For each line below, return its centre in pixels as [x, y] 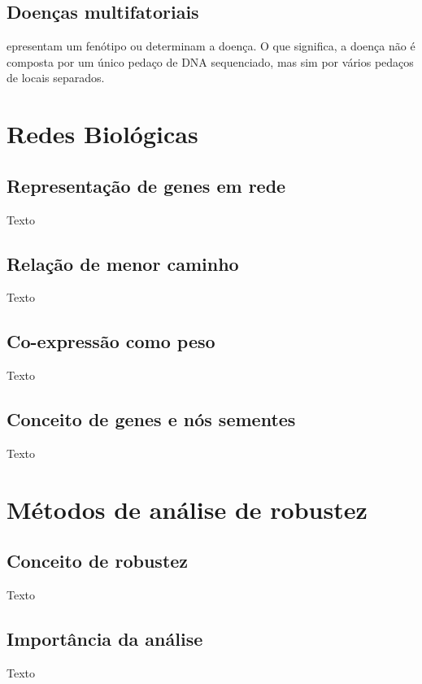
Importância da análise [105, 639]
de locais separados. [56, 78]
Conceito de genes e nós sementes [151, 419]
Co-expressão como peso [111, 341]
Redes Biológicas [102, 134]
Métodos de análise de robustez [187, 509]
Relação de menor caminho [123, 263]
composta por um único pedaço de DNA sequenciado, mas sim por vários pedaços [210, 61]
